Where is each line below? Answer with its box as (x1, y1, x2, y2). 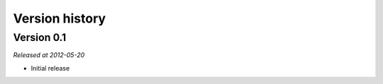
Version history (13, 11, 106, 26)
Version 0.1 (13, 31, 67, 44)
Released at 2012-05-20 (13, 51, 85, 59)
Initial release (30, 64, 70, 72)
